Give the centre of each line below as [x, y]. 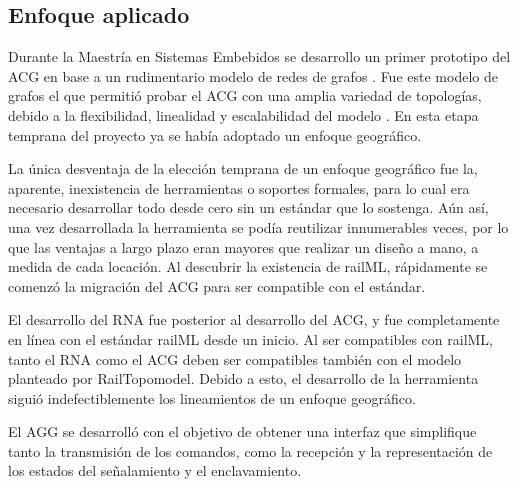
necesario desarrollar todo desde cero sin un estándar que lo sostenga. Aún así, [248, 207]
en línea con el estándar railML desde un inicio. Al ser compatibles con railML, [251, 338]
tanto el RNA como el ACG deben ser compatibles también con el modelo [235, 358]
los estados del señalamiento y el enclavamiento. [155, 470]
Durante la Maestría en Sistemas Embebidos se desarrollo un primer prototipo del [259, 56]
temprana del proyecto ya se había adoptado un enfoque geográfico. [215, 134]
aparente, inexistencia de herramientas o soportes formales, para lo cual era [239, 187]
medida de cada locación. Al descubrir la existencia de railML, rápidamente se [248, 266]
